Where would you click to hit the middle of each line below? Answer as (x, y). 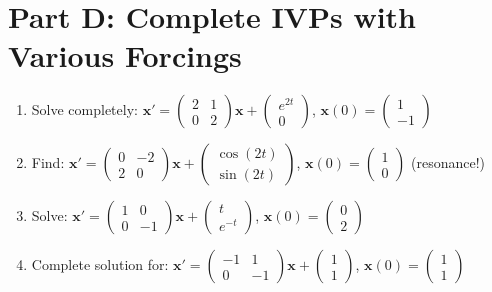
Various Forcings (125, 55)
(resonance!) (448, 162)
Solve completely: (84, 109)
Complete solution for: (100, 264)
